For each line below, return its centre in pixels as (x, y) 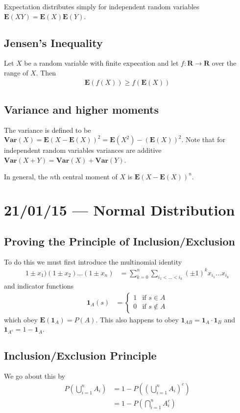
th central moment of (86, 176)
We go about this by (35, 376)
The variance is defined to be (48, 130)
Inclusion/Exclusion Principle (80, 355)
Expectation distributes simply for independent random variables (102, 6)
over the (224, 63)
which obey (21, 319)
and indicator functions (39, 286)
